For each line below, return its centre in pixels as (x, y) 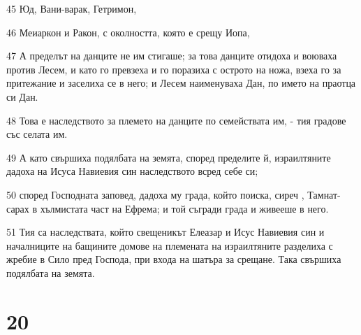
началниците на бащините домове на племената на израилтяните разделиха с (170, 245)
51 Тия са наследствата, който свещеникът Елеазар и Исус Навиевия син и (165, 232)
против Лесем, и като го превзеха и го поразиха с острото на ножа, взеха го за (174, 69)
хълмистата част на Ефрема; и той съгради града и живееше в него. (184, 208)
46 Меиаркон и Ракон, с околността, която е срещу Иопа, (128, 32)
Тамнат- (324, 194)
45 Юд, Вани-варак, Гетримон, (72, 8)
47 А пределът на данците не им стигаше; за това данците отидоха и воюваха (172, 56)
